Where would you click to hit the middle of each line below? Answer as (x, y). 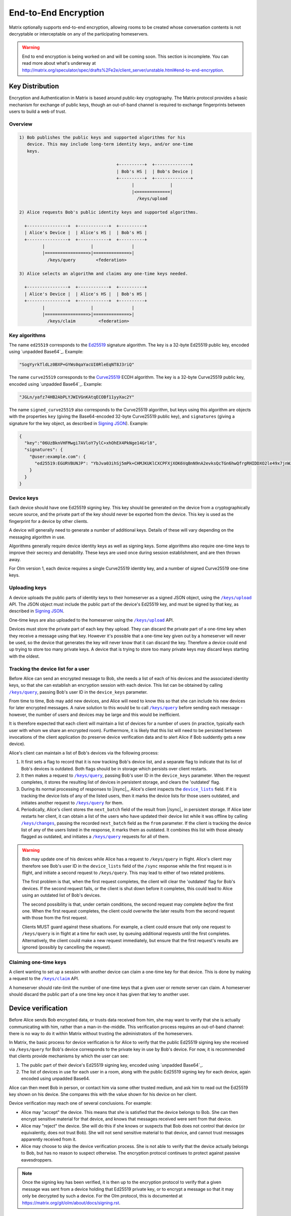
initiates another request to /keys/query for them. (72, 803)
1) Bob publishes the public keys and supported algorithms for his (102, 137)
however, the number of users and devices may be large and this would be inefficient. (95, 715)
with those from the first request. (55, 918)
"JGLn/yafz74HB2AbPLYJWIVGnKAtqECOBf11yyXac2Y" (77, 397)
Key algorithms (27, 335)
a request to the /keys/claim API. (44, 979)
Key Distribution (34, 86)
